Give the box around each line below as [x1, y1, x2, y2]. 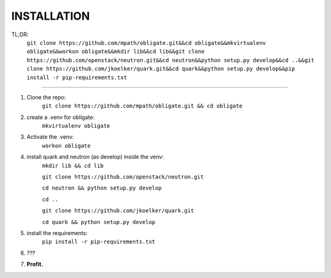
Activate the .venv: [26, 133, 74, 141]
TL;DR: [11, 31, 29, 38]
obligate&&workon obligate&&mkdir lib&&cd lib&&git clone [26, 48, 205, 55]
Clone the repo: [26, 93, 66, 101]
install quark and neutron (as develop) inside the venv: [26, 153, 164, 161]
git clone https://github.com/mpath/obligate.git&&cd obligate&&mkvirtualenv [26, 39, 266, 46]
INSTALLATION [11, 9, 90, 23]
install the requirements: [26, 229, 88, 236]
